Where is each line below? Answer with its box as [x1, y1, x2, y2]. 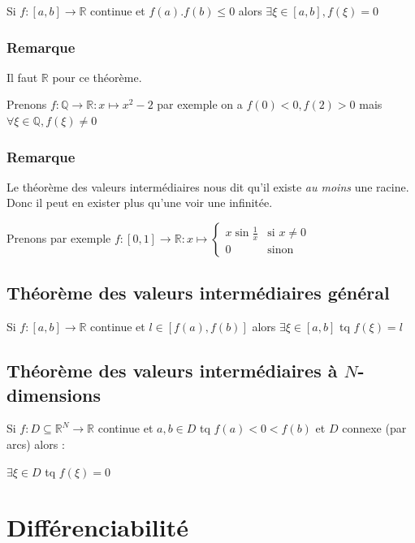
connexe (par [342, 420, 407, 437]
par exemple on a [157, 96, 243, 113]
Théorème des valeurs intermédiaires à [6, 358, 338, 383]
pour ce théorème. [52, 68, 142, 85]
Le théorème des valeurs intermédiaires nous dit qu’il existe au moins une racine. [6, 178, 409, 195]
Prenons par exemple [6, 230, 111, 246]
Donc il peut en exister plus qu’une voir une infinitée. [6, 194, 273, 211]
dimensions [6, 381, 101, 407]
